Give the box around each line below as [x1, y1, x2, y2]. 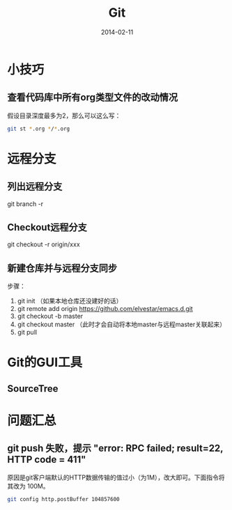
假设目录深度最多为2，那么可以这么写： [7, 111, 121, 120]
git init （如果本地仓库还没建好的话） [17, 297, 123, 305]
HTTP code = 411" [7, 454, 86, 465]
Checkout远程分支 [7, 221, 87, 234]
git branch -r [7, 200, 44, 208]
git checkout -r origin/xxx [7, 240, 80, 248]
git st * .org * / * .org [7, 125, 70, 132]
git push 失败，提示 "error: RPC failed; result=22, [7, 443, 224, 454]
